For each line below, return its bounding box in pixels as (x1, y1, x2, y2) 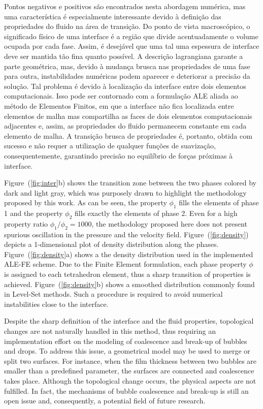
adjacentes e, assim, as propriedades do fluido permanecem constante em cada (4, 120, 247, 131)
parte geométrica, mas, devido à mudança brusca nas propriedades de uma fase (4, 60, 250, 71)
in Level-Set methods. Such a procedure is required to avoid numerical (4, 289, 223, 299)
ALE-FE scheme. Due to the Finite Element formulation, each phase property (4, 259, 247, 269)
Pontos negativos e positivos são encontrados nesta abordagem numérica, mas (4, 1, 246, 11)
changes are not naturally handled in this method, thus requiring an (4, 326, 216, 336)
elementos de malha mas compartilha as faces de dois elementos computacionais (4, 110, 252, 121)
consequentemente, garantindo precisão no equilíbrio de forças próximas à (4, 150, 233, 161)
